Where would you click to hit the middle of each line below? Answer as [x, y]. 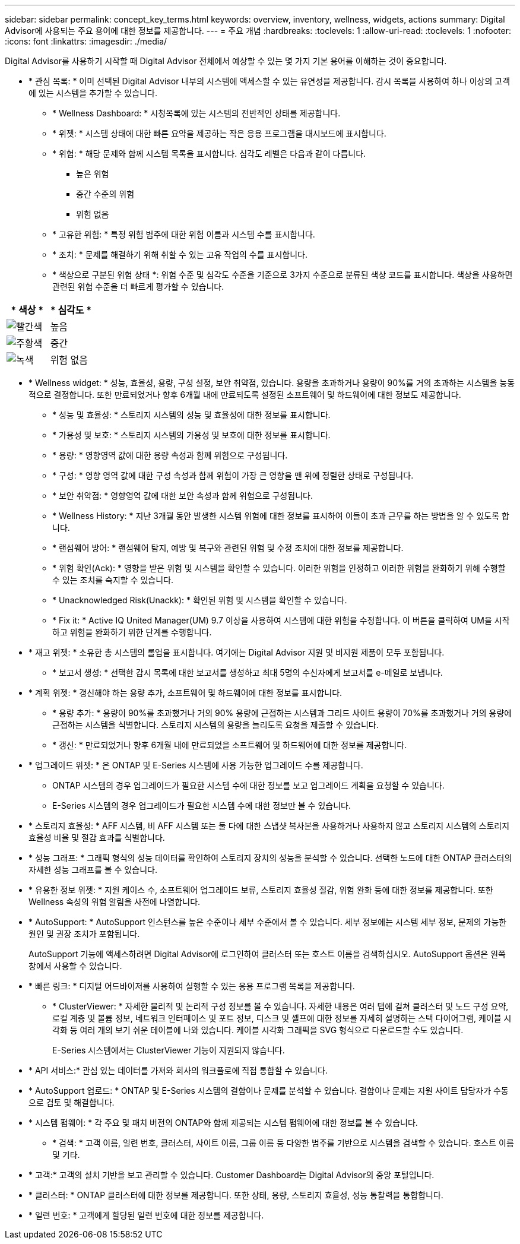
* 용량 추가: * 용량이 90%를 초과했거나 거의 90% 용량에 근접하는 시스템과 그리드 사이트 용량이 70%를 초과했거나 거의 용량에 [282, 713]
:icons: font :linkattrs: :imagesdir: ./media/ [86, 41]
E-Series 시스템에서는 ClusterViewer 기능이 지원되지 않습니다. [169, 1050]
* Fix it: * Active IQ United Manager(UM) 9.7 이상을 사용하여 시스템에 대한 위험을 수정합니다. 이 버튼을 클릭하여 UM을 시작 [281, 620]
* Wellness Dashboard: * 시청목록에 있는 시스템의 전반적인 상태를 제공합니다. [196, 113]
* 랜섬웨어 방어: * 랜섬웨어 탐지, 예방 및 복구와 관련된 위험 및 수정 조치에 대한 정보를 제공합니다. [228, 548]
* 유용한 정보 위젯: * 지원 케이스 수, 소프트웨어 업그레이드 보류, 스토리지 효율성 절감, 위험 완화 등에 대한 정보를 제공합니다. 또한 [261, 890]
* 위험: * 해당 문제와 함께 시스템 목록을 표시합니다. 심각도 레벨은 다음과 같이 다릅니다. [209, 153]
